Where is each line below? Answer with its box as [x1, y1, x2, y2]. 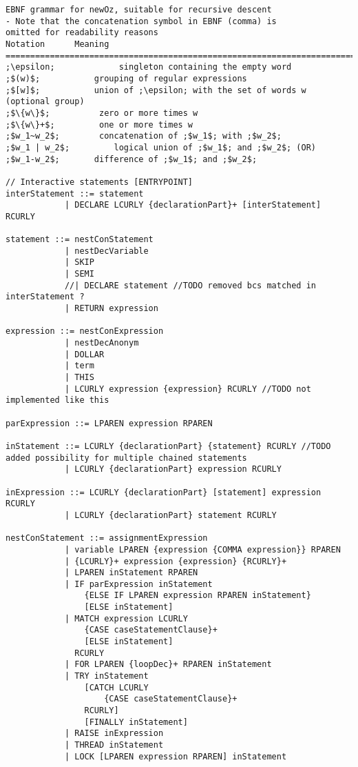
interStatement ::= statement [6, 188, 144, 199]
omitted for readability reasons [6, 28, 158, 38]
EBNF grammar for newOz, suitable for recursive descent [6, 5, 272, 14]
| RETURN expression [64, 303, 158, 314]
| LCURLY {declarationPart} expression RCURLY [64, 464, 282, 475]
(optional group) [6, 97, 85, 107]
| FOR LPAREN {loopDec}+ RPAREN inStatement [64, 659, 272, 670]
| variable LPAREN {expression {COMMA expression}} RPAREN [64, 544, 341, 555]
